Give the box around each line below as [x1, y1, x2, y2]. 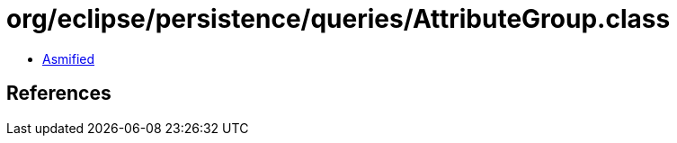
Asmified [42, 50, 95, 67]
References [6, 82, 111, 105]
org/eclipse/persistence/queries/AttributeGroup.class [6, 4, 671, 34]
